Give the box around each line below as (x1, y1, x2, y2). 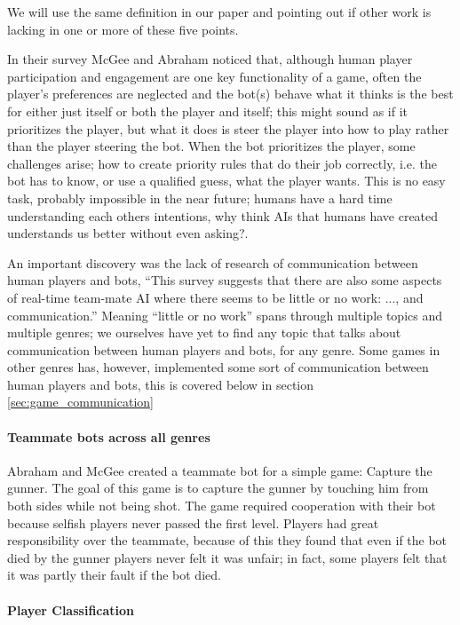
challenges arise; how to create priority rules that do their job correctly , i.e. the (7, 154, 437, 172)
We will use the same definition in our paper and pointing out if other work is (7, 3, 432, 20)
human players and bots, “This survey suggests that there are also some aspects (7, 271, 442, 289)
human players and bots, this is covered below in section (7, 375, 314, 393)
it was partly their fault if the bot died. (7, 566, 221, 584)
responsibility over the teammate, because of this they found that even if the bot (7, 531, 448, 550)
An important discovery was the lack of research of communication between (7, 253, 418, 272)
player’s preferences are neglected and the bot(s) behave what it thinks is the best (7, 84, 454, 103)
